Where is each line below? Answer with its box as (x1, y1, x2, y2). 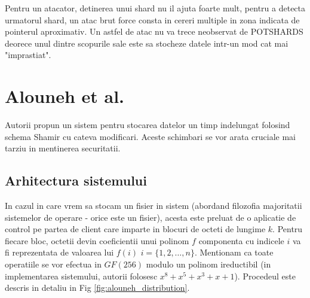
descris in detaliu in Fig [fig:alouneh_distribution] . (5, 281, 190, 294)
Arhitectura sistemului (5, 171, 147, 190)
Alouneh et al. (5, 84, 125, 108)
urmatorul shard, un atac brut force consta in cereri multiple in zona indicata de (5, 13, 300, 26)
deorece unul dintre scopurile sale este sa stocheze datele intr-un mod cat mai (5, 37, 288, 49)
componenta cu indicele (198, 234, 284, 247)
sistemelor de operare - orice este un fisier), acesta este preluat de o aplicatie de (5, 211, 296, 223)
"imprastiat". (5, 48, 51, 61)
